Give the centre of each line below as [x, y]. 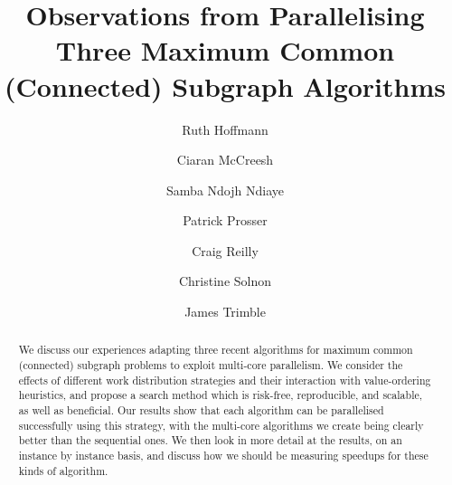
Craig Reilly [225, 250]
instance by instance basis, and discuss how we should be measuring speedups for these [223, 456]
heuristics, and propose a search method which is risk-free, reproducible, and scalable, [221, 395]
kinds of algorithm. [63, 470]
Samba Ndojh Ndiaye [225, 190]
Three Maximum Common [225, 50]
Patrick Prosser [225, 220]
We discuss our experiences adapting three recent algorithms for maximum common [216, 350]
